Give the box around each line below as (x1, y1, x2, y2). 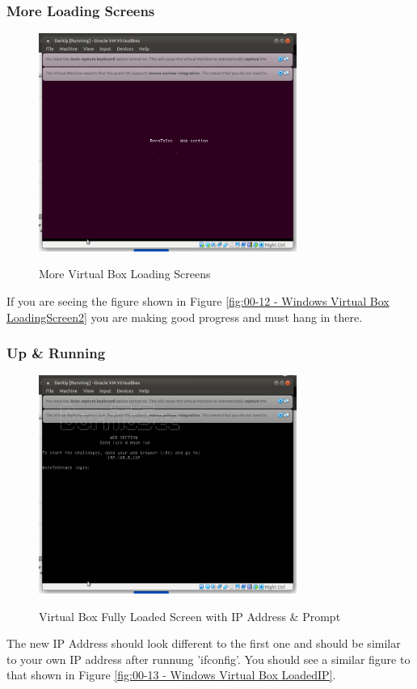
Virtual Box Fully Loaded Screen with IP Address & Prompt (39, 607, 341, 624)
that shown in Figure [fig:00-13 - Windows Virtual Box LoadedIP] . (6, 666, 336, 683)
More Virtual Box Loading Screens (39, 265, 211, 282)
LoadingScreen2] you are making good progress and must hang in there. (6, 308, 363, 325)
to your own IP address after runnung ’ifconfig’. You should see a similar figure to (6, 650, 411, 667)
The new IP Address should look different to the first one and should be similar (6, 635, 401, 652)
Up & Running (6, 343, 106, 363)
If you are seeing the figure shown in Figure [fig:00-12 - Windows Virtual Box (6, 292, 390, 309)
